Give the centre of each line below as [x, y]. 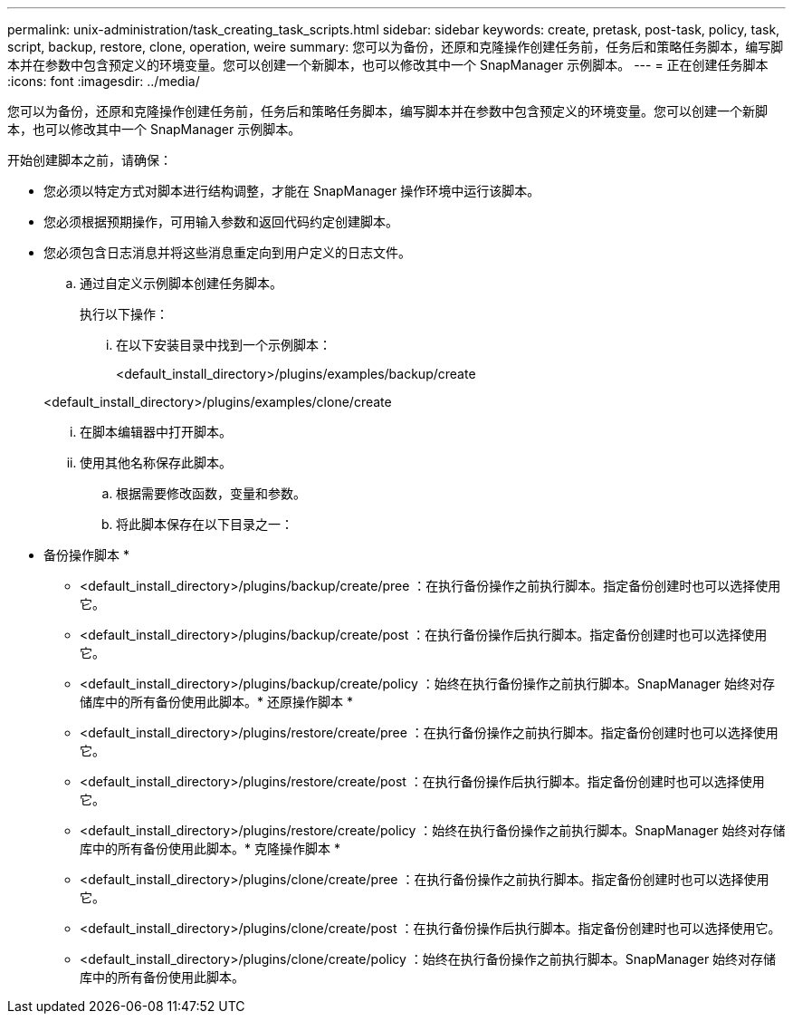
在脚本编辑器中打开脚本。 [156, 432]
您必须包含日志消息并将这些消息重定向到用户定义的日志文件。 [227, 252]
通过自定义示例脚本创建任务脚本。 [181, 283]
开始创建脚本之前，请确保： [90, 160]
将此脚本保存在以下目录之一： [205, 524]
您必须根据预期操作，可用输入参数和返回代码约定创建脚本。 [221, 222]
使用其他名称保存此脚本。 [156, 462]
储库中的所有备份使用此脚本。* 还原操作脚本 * [216, 702]
